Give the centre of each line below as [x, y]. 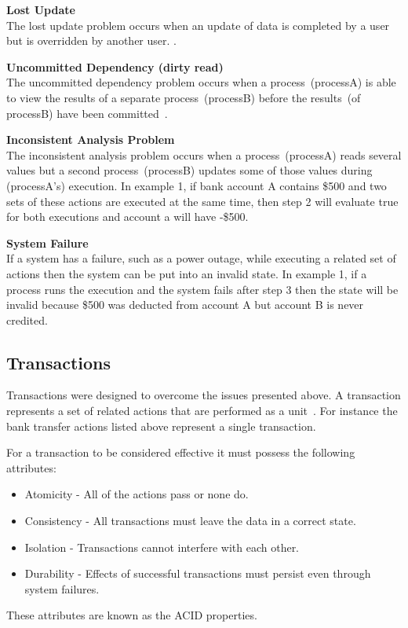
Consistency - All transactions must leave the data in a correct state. [190, 521]
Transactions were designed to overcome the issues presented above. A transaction [204, 395]
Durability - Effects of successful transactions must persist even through [198, 573]
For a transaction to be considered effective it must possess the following [181, 452]
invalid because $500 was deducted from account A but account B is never [185, 305]
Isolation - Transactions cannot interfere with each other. [162, 547]
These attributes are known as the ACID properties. [132, 615]
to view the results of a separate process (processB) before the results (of [184, 97]
